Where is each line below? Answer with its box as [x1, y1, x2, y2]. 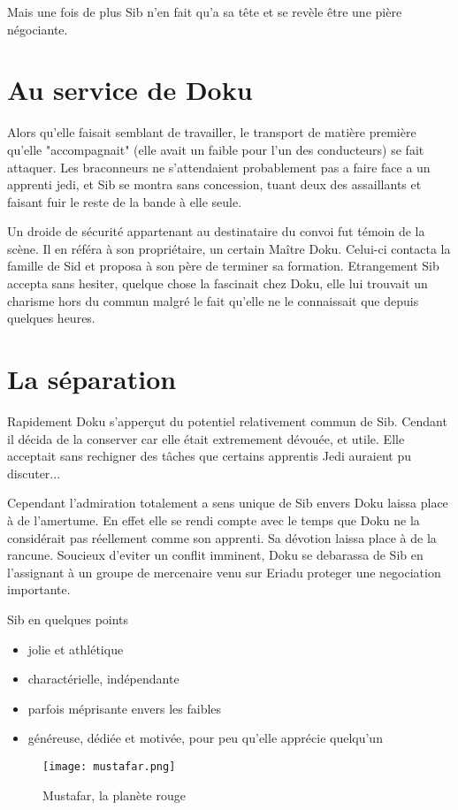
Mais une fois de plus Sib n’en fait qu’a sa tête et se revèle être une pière [7, 3, 402, 20]
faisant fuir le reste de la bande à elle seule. [7, 192, 242, 210]
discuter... [7, 463, 61, 482]
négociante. [7, 19, 68, 38]
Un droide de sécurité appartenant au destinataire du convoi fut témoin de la [7, 222, 425, 241]
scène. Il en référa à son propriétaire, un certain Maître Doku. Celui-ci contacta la [7, 239, 451, 257]
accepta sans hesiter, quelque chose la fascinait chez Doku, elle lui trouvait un [7, 274, 428, 293]
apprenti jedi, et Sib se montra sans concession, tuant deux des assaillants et [7, 175, 422, 194]
